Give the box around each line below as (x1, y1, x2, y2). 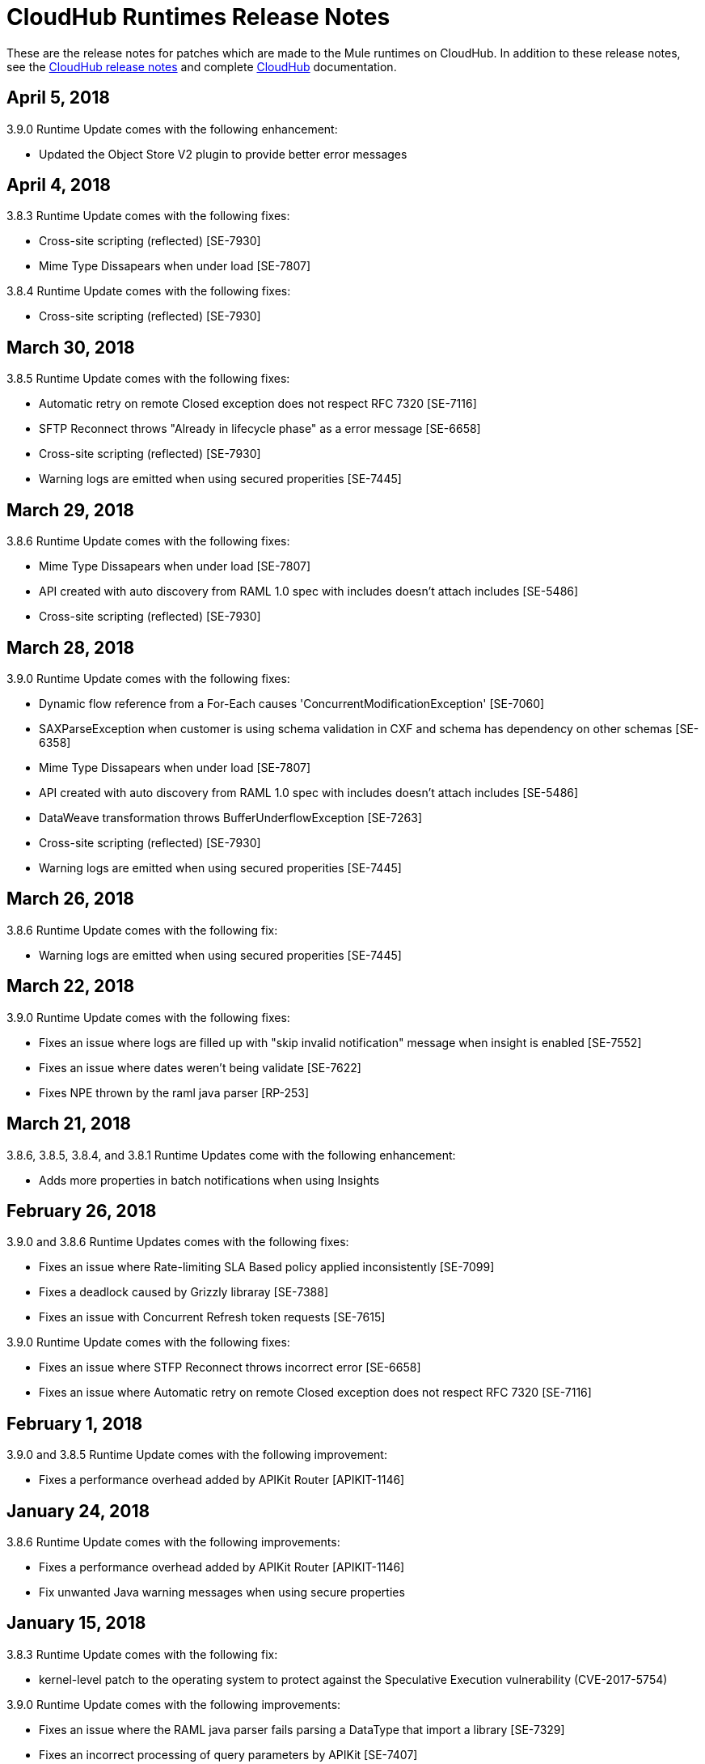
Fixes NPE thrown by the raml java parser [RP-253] (39, 1085, 310, 1100)
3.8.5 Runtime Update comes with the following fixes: (6, 371, 290, 386)
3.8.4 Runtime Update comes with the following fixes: (6, 284, 291, 299)
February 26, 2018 (6, 1200, 157, 1221)
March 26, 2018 (6, 888, 134, 910)
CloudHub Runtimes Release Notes (6, 3, 390, 31)
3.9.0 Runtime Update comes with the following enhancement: (6, 121, 338, 136)
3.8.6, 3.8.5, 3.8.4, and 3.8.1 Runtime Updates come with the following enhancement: (6, 1147, 456, 1162)
